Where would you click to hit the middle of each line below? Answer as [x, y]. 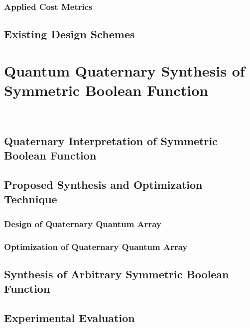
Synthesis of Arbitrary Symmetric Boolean [117, 274]
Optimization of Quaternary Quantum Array [96, 246]
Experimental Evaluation [69, 318]
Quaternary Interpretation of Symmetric [111, 140]
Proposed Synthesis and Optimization [103, 185]
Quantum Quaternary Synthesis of [125, 70]
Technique [31, 199]
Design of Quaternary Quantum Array [83, 223]
